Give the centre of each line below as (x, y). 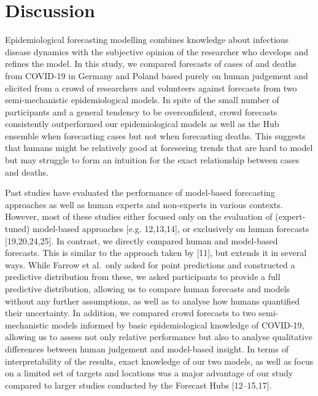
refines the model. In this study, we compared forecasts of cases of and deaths (151, 64)
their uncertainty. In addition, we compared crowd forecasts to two (130, 313)
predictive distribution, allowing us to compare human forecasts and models (148, 289)
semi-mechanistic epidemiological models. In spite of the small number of (142, 100)
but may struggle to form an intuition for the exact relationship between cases (152, 160)
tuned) (17, 229)
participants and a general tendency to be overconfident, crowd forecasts (141, 111)
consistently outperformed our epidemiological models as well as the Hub (142, 124)
